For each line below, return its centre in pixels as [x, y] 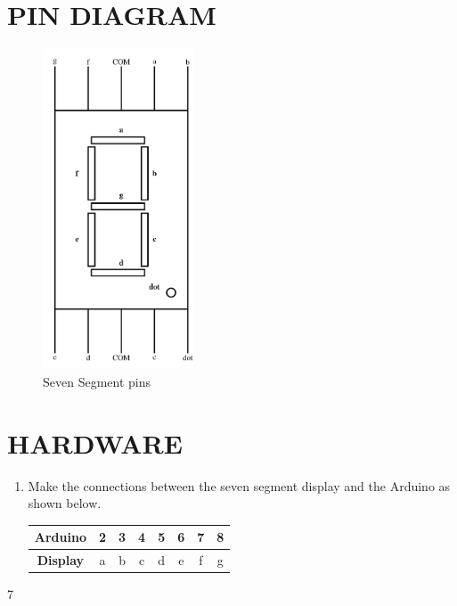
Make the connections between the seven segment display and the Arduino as [239, 485]
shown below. [65, 503]
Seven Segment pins [97, 381]
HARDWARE [95, 442]
